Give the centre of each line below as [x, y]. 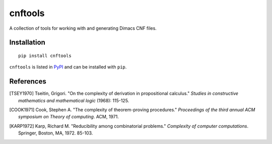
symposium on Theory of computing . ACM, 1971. [69, 117]
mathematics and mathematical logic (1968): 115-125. [74, 100]
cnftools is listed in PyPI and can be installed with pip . [68, 67]
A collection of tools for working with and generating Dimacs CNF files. [83, 28]
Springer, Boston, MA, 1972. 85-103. [56, 133]
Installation [27, 43]
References [28, 81]
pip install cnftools [45, 56]
